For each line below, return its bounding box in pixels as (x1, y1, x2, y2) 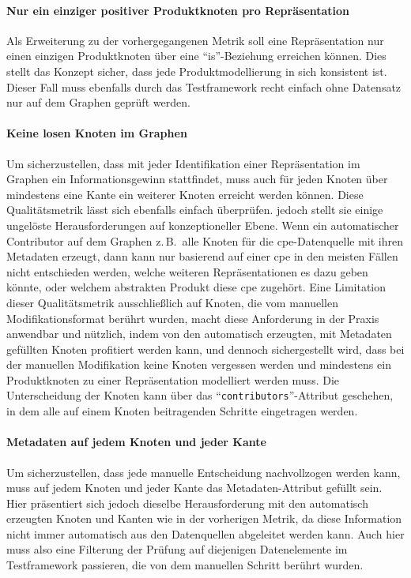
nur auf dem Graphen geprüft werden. (6, 94, 190, 111)
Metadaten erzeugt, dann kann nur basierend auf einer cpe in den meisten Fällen (6, 248, 398, 265)
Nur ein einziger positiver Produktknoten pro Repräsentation (6, 2, 350, 18)
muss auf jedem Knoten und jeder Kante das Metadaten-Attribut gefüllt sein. (6, 479, 383, 496)
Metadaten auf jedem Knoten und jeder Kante (6, 433, 266, 450)
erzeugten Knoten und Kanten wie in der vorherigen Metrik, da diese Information (6, 510, 402, 527)
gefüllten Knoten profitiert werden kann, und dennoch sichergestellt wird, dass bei (6, 340, 405, 357)
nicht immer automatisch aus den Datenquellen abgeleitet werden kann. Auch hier (6, 525, 405, 542)
